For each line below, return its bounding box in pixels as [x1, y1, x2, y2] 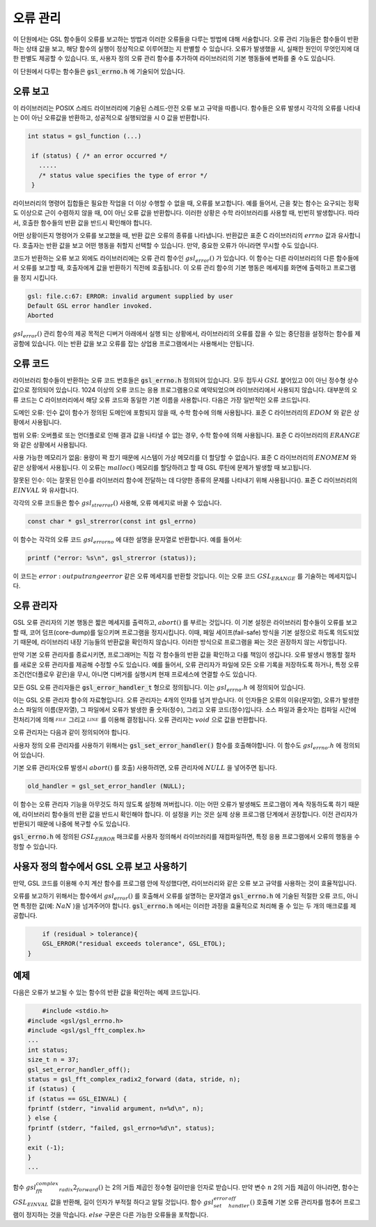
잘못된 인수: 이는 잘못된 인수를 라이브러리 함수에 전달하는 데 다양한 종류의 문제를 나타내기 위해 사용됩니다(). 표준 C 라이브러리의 [13, 476, 358, 484]
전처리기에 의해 [13, 715, 55, 724]
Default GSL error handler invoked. [27, 302, 153, 310]
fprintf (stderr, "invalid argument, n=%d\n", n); [27, 1105, 205, 1113]
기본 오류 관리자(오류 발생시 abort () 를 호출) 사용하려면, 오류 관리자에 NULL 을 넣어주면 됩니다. [13, 764, 278, 772]
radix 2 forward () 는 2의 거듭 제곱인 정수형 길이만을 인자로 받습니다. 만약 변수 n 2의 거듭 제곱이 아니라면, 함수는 [58, 1183, 359, 1193]
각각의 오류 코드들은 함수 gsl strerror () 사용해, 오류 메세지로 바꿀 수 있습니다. [13, 499, 222, 509]
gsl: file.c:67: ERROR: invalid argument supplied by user [27, 292, 233, 300]
